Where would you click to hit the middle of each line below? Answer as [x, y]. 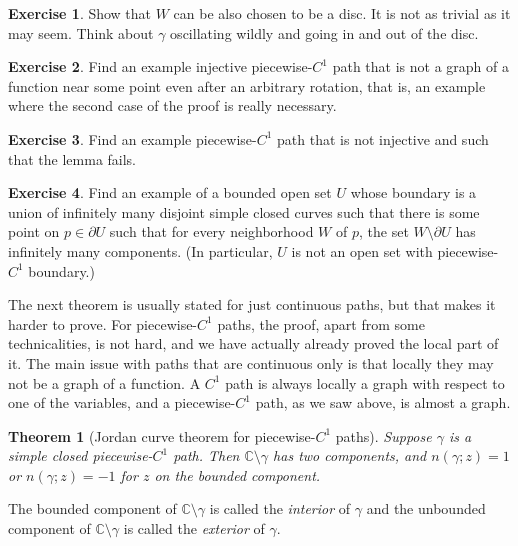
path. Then [206, 455]
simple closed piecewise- [80, 455]
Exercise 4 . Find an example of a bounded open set [170, 192]
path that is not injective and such [383, 138]
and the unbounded [426, 508]
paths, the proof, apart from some [321, 323]
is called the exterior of [194, 528]
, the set [383, 231]
